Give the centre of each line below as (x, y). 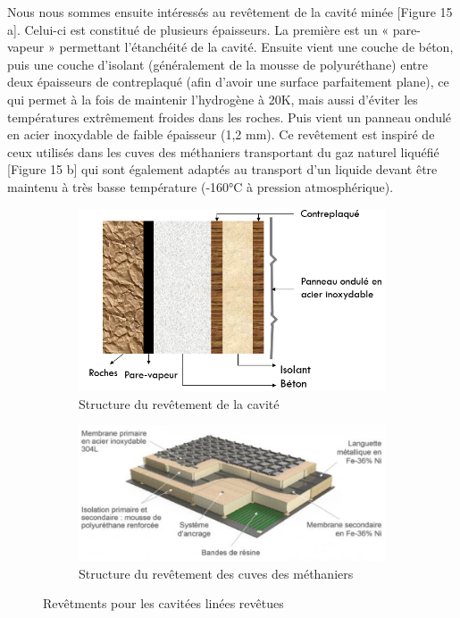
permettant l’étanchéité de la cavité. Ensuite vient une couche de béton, (256, 47)
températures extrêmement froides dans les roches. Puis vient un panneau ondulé (230, 117)
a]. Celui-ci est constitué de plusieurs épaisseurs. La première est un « (198, 29)
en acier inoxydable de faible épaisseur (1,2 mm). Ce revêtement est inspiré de (221, 134)
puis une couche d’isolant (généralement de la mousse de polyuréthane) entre (217, 64)
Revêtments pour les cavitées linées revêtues (163, 603)
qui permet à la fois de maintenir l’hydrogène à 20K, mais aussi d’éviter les (213, 99)
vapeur (26, 47)
